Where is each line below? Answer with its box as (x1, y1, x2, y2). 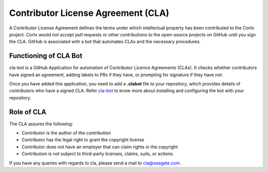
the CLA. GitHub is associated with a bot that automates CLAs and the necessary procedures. (9, 39, 201, 45)
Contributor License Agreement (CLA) (9, 7, 170, 18)
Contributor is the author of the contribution (21, 130, 111, 136)
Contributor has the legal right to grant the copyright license (21, 137, 144, 143)
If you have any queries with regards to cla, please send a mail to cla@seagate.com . (9, 160, 181, 166)
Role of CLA (9, 107, 47, 116)
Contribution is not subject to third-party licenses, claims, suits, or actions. (21, 151, 174, 157)
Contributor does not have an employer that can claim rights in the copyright (21, 144, 178, 150)
